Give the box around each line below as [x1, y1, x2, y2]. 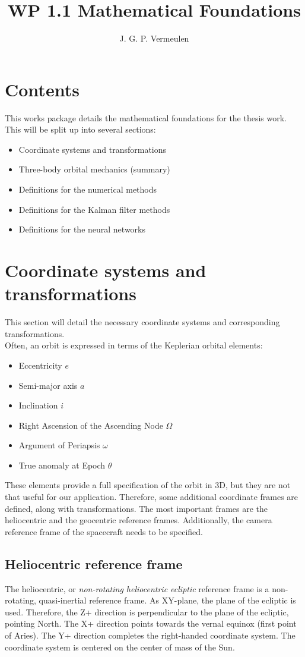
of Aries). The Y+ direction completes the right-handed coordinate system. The [5, 629, 296, 642]
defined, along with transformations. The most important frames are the [5, 502, 268, 514]
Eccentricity [18, 359, 62, 371]
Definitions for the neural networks [18, 223, 146, 235]
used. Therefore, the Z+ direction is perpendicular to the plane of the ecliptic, [5, 605, 289, 618]
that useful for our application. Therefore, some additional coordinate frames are [5, 491, 298, 503]
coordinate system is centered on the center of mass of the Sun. [5, 640, 235, 653]
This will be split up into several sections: [5, 123, 156, 136]
